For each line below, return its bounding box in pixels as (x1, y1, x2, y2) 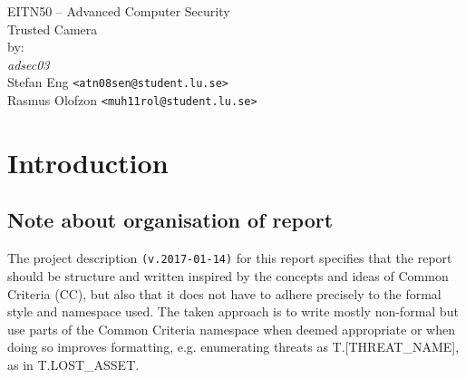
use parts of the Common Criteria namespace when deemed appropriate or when (7, 319, 455, 338)
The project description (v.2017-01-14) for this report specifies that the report (7, 248, 452, 267)
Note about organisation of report (7, 206, 334, 234)
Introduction (7, 143, 169, 180)
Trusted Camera (7, 19, 98, 38)
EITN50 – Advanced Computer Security (7, 2, 230, 20)
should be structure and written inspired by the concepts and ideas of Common (7, 266, 449, 285)
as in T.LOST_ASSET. (7, 355, 140, 374)
